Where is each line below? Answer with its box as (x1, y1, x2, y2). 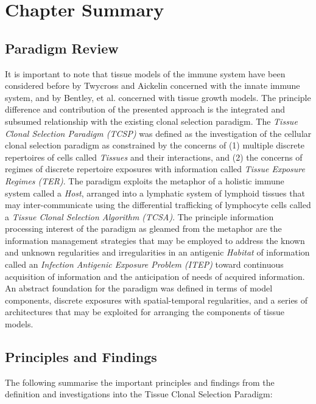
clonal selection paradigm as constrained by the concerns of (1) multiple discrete (5, 139, 305, 151)
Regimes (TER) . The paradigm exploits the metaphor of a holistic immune (5, 174, 284, 187)
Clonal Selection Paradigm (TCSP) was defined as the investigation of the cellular (5, 127, 312, 139)
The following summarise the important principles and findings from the (5, 375, 275, 388)
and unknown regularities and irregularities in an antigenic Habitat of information (5, 246, 310, 259)
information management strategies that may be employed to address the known (5, 234, 305, 246)
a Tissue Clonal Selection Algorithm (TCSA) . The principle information (5, 210, 274, 223)
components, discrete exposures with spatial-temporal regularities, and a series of (5, 293, 308, 306)
